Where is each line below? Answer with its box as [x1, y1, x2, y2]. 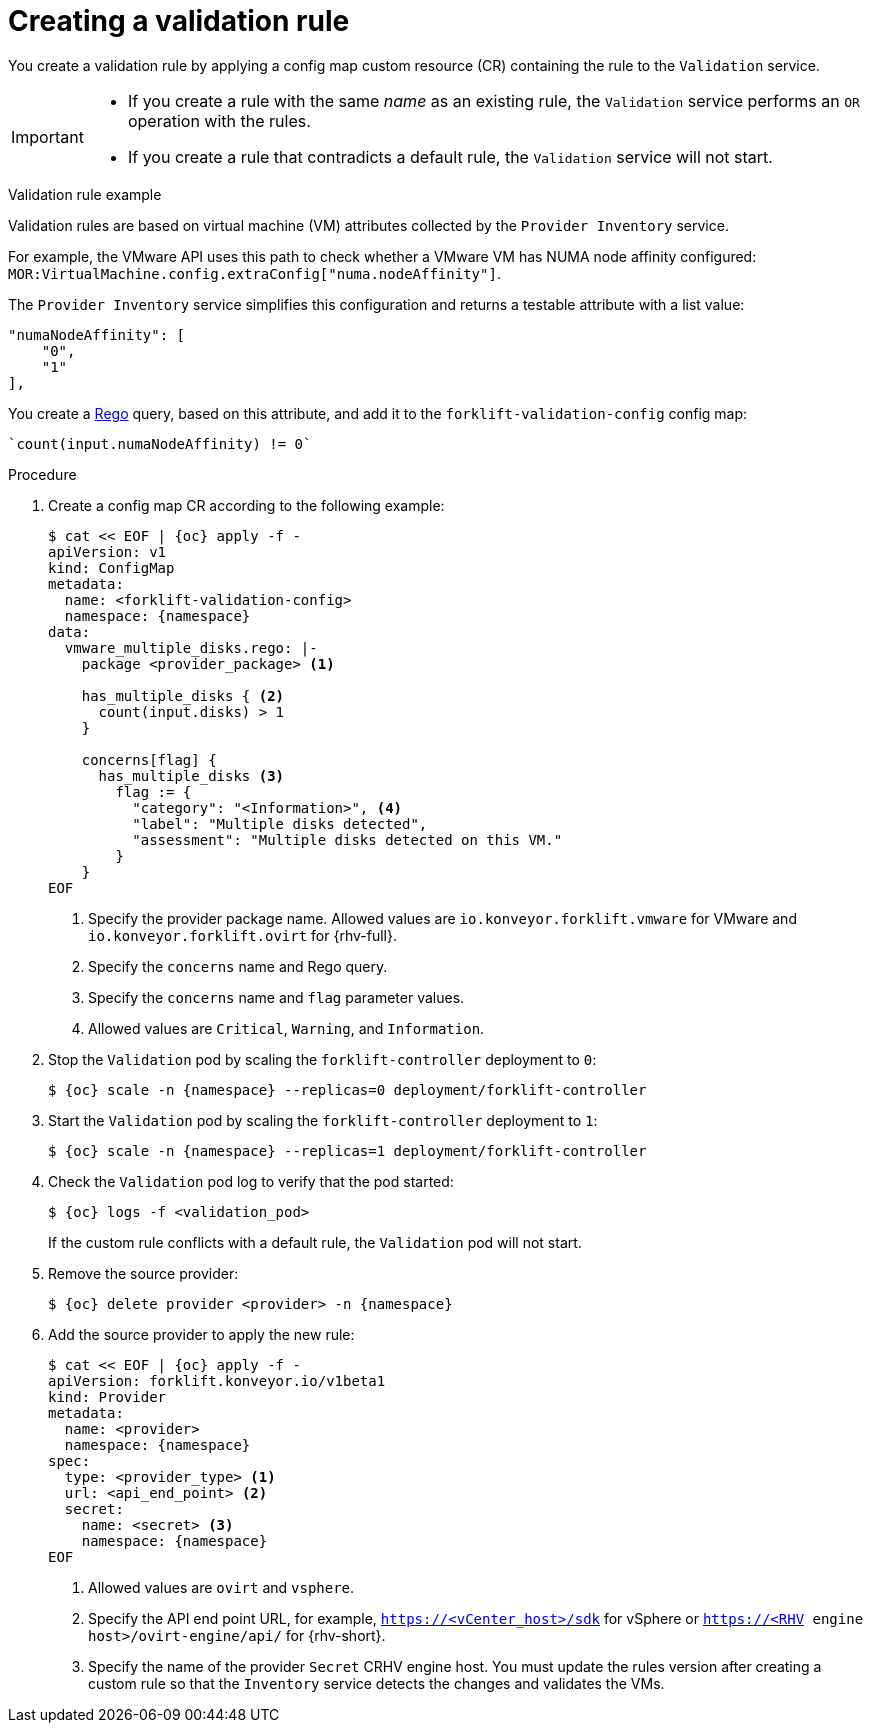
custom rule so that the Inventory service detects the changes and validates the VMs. [88, 1674, 665, 1692]
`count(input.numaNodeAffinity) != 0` [8, 435, 312, 452]
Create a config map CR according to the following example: [48, 496, 445, 514]
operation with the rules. [127, 110, 311, 131]
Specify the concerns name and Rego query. [88, 957, 388, 975]
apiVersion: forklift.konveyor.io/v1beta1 [48, 1372, 386, 1389]
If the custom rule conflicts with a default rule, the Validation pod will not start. [48, 1233, 582, 1251]
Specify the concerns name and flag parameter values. [88, 988, 465, 1006]
